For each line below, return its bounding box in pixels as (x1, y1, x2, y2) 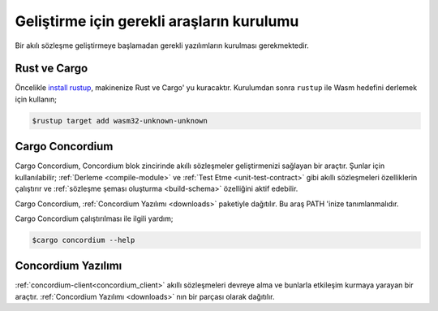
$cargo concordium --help (32, 235, 135, 244)
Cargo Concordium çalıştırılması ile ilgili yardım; (15, 214, 174, 223)
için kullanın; (15, 94, 57, 104)
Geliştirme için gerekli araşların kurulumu (15, 12, 299, 30)
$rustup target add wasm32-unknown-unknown (32, 116, 208, 125)
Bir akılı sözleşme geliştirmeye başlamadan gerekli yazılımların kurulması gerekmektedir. (15, 41, 310, 50)
